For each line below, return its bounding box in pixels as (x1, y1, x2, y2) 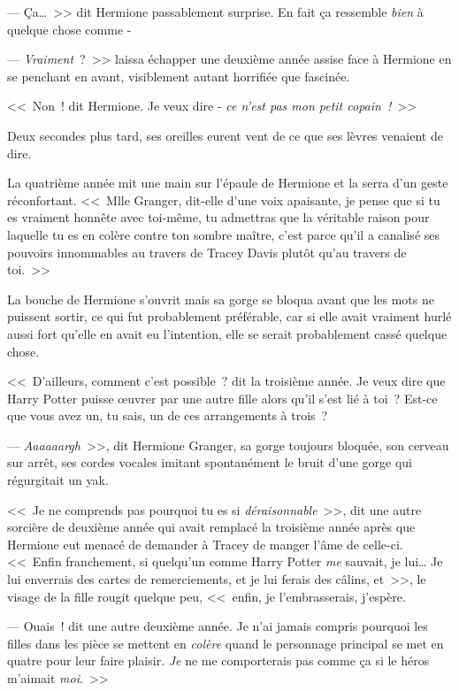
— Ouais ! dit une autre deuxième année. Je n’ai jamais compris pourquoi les (7, 617, 428, 635)
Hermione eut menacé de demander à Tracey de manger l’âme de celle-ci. (7, 534, 403, 553)
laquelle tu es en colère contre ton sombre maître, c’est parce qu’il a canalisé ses (7, 225, 440, 243)
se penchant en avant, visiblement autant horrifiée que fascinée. (7, 66, 350, 85)
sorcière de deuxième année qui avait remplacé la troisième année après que (7, 518, 416, 536)
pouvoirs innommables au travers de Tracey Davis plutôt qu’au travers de (7, 242, 407, 261)
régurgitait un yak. (7, 471, 109, 489)
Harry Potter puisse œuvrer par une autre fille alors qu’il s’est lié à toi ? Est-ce (7, 388, 438, 407)
